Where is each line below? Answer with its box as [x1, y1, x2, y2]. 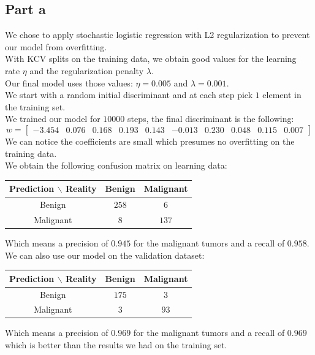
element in [262, 88, 302, 101]
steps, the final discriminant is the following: [127, 112, 294, 125]
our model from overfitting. [5, 40, 107, 53]
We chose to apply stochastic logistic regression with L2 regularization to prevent [5, 28, 310, 41]
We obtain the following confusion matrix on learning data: [5, 159, 227, 172]
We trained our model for [5, 112, 101, 125]
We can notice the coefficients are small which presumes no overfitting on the [5, 134, 295, 147]
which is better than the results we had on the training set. [5, 338, 227, 351]
